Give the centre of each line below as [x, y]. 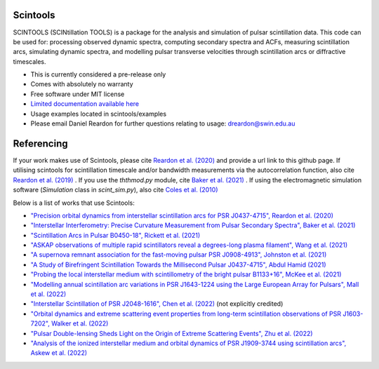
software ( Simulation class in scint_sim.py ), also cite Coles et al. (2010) [115, 190]
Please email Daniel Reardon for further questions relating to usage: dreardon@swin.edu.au [163, 123]
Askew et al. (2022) [59, 353]
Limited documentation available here [85, 104]
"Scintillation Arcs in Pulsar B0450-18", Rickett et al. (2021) [115, 235]
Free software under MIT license [78, 94]
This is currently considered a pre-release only [98, 74]
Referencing [40, 143]
